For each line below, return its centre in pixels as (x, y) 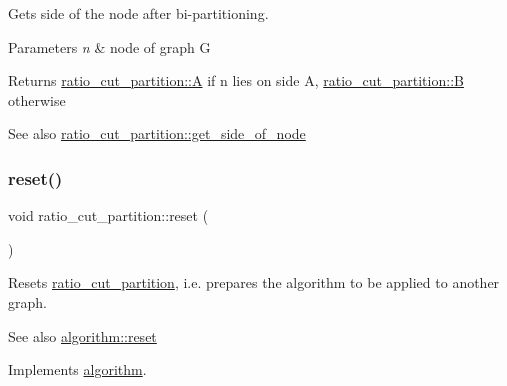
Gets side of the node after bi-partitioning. (138, 13)
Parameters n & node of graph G (109, 46)
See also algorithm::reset (82, 335)
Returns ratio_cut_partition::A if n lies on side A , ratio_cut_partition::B (236, 80)
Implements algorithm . (77, 369)
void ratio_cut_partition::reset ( (108, 215)
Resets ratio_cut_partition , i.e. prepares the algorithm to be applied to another (254, 282)
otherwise (37, 99)
